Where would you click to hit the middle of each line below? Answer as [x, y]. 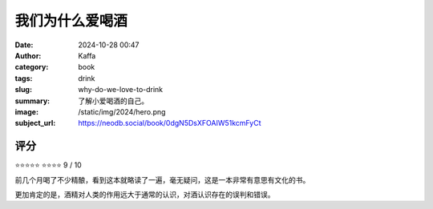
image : [27, 111]
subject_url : [35, 123]
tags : [24, 78]
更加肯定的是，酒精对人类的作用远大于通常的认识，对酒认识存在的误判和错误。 [145, 194]
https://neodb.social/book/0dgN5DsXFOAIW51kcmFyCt [170, 123]
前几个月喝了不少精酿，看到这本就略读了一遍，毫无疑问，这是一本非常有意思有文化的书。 [162, 179]
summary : [32, 101]
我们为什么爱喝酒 [71, 21]
